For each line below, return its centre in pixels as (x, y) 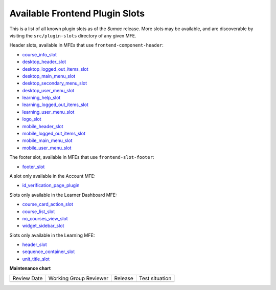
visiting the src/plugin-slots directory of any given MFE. (73, 35)
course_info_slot (40, 54)
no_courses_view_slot (45, 218)
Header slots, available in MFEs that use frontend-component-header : (86, 45)
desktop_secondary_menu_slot (55, 83)
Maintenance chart (30, 268)
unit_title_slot (36, 259)
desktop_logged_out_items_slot (55, 69)
